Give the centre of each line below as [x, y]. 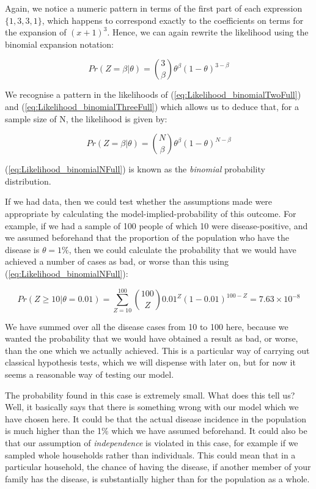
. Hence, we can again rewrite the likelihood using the [208, 32]
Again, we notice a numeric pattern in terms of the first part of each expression [154, 8]
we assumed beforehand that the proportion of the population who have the [147, 237]
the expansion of [36, 32]
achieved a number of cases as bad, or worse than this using [117, 261]
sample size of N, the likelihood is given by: [86, 118]
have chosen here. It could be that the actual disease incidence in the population [156, 418]
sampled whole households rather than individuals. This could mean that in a [150, 454]
